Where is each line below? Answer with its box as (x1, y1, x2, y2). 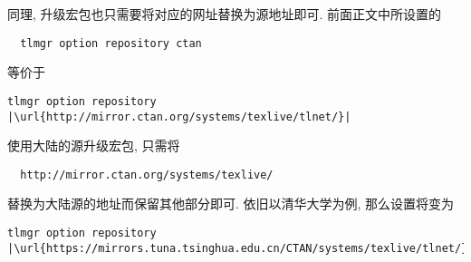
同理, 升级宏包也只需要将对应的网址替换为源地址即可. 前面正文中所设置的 (7, 5, 442, 23)
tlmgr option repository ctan (20, 36, 202, 50)
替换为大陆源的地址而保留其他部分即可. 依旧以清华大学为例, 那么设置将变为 (7, 194, 455, 213)
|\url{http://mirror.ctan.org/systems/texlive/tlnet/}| (7, 110, 351, 123)
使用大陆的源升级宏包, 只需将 (7, 136, 180, 155)
